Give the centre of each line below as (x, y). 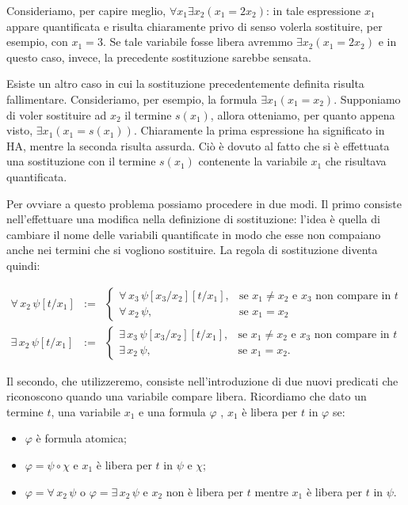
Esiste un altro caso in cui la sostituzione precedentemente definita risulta (185, 84)
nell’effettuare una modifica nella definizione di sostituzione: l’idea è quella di (193, 219)
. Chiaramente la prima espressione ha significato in (259, 130)
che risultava (356, 161)
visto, (20, 130)
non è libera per (205, 491)
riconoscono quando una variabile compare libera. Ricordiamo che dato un (187, 396)
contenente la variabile (253, 161)
